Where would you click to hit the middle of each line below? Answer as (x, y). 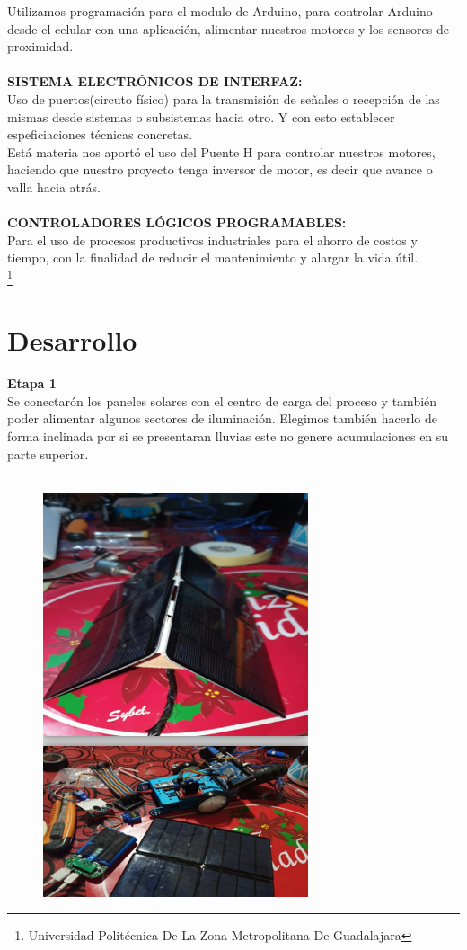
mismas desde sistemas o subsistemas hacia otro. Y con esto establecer (201, 116)
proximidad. (40, 46)
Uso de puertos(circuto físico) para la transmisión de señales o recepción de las (224, 98)
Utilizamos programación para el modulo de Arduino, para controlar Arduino (220, 11)
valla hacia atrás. (54, 186)
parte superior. (48, 453)
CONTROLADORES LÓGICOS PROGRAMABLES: (177, 222)
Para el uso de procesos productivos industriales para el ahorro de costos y (212, 240)
